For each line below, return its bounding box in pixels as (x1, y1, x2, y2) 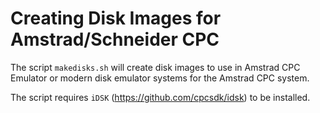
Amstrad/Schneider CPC (10, 28, 220, 51)
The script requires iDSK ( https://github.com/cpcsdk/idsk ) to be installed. (10, 91, 311, 103)
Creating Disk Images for (10, 7, 222, 30)
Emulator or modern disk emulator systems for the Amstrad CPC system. (10, 72, 310, 84)
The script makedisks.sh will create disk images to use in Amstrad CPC (10, 61, 301, 73)
